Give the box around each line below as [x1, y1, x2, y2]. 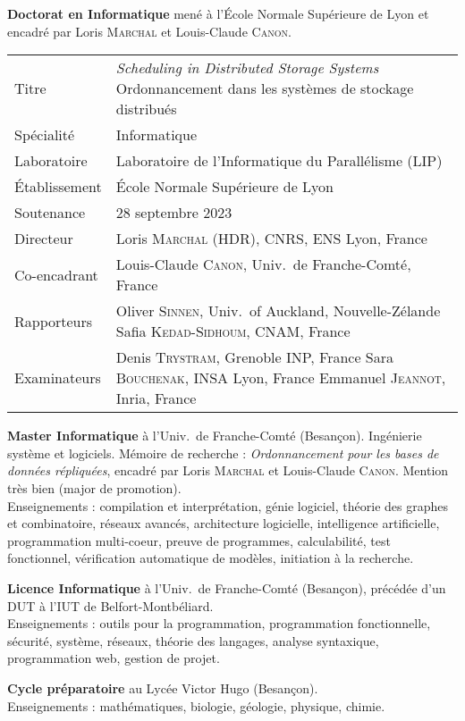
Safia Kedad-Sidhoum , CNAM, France [115, 321, 351, 342]
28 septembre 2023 [115, 202, 232, 223]
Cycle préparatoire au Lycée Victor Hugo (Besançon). [7, 678, 318, 697]
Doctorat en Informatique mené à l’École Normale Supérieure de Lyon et [7, 4, 429, 22]
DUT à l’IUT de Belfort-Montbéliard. [7, 596, 214, 615]
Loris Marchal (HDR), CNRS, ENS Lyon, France [115, 228, 427, 249]
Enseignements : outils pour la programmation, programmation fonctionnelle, [7, 614, 431, 633]
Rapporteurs [14, 310, 93, 331]
